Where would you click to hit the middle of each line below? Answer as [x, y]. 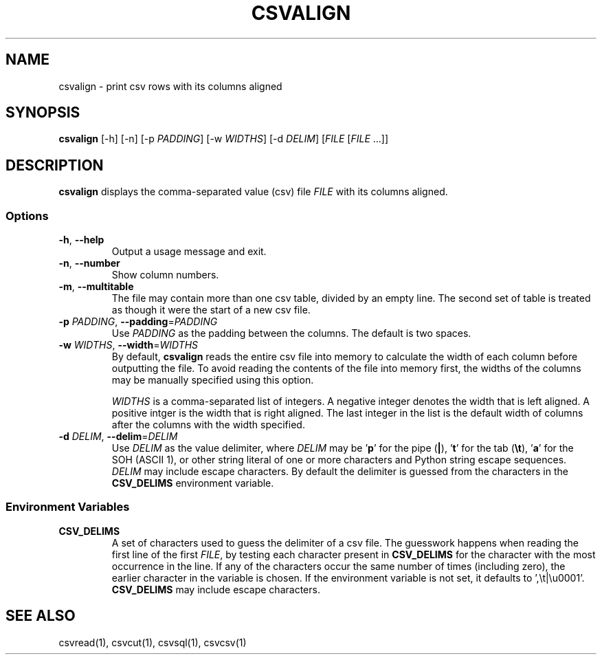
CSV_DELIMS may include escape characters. [216, 589]
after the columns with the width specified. [208, 425]
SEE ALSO [41, 616]
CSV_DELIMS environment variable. [193, 483]
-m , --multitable [96, 287]
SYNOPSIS [43, 113]
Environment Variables [68, 507]
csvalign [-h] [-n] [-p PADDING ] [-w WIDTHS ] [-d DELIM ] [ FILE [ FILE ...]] [224, 139]
